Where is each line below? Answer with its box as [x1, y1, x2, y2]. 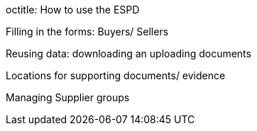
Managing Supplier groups [6, 91, 130, 103]
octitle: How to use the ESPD [6, 4, 140, 16]
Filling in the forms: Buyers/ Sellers [6, 25, 169, 38]
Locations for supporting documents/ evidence [6, 69, 226, 81]
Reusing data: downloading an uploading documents [6, 47, 251, 59]
